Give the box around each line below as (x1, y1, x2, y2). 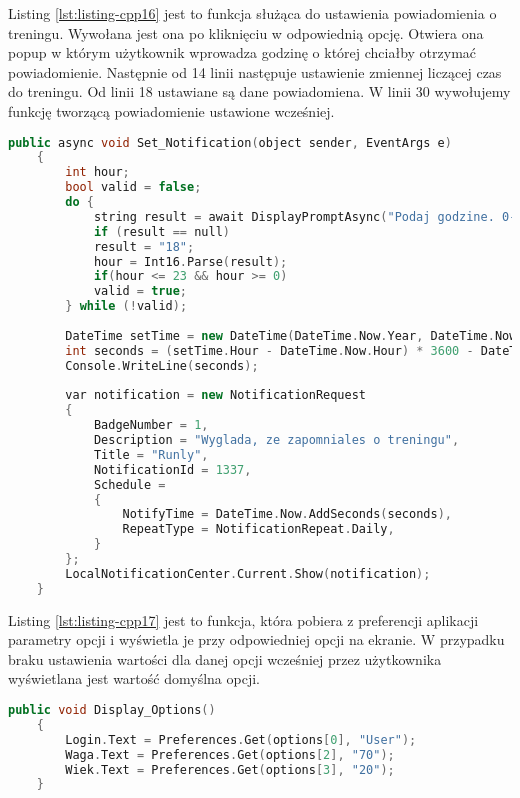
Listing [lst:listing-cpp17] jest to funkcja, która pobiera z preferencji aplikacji (8, 609, 479, 630)
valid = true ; (93, 284, 188, 299)
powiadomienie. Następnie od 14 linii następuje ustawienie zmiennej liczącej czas (8, 61, 502, 82)
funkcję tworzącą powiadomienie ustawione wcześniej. (8, 100, 335, 121)
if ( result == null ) (93, 224, 230, 239)
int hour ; (65, 165, 130, 180)
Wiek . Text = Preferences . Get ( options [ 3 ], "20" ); (65, 762, 395, 777)
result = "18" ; (93, 239, 195, 254)
